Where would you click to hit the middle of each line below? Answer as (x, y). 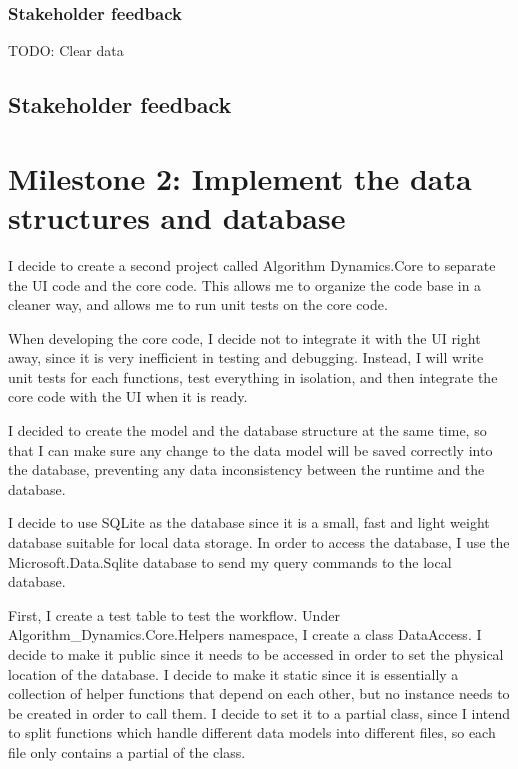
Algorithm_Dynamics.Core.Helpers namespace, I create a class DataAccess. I (245, 634)
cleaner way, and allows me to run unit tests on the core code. (198, 304)
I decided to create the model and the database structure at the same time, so (247, 430)
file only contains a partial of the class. (127, 751)
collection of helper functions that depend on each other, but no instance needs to (259, 693)
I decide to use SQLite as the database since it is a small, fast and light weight (249, 522)
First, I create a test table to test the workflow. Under (174, 614)
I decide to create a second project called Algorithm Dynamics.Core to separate (252, 264)
